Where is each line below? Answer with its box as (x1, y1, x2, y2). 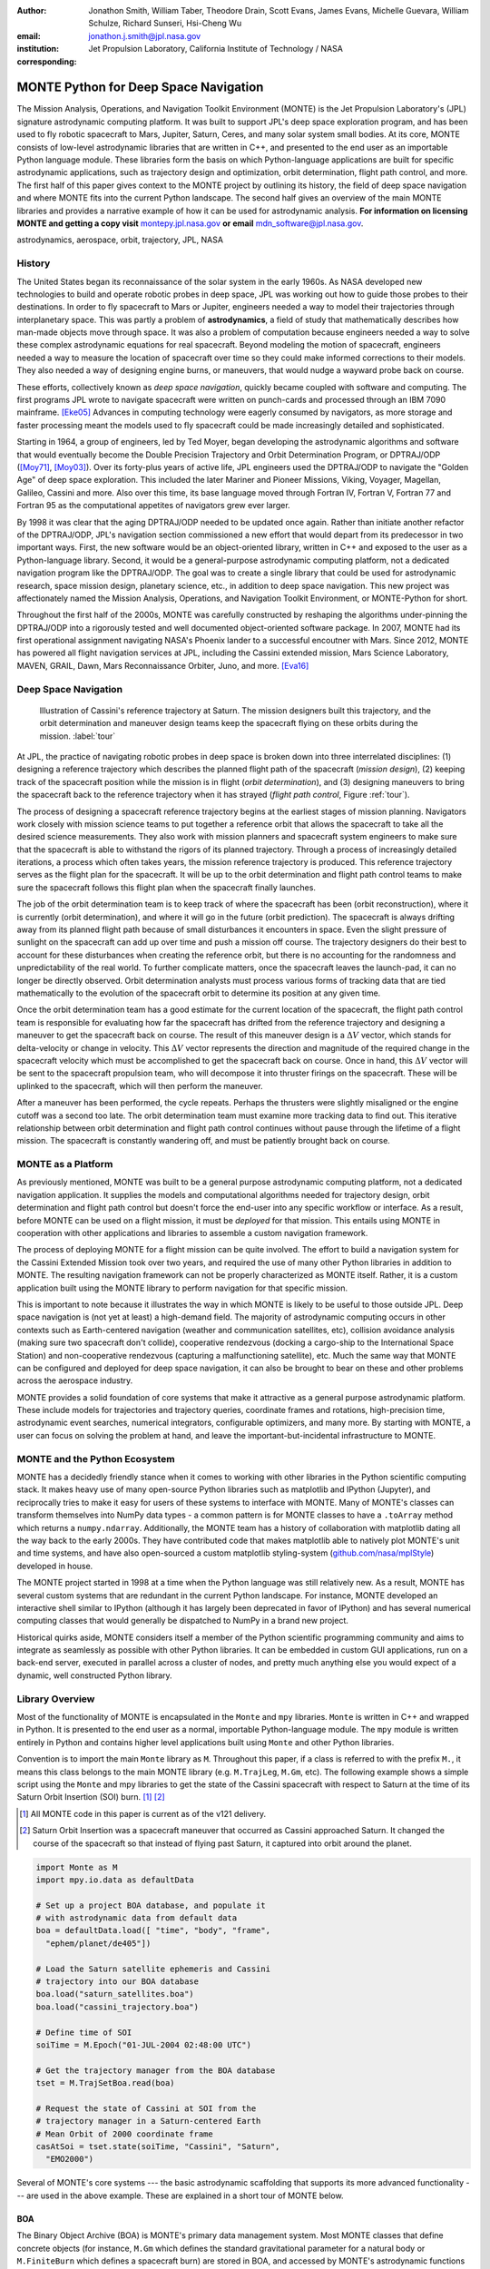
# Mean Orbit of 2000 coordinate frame (35, 2128, 213, 2139)
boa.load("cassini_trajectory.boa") (35, 2001, 200, 2012)
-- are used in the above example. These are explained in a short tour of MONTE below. (16, 2190, 344, 2201)
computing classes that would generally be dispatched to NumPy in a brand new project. (16, 1616, 349, 1626)
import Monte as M (35, 1861, 118, 1872)
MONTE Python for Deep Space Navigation (16, 80, 264, 95)
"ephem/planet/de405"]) (45, 1938, 152, 1949)
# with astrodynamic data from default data (35, 1913, 238, 1923)
